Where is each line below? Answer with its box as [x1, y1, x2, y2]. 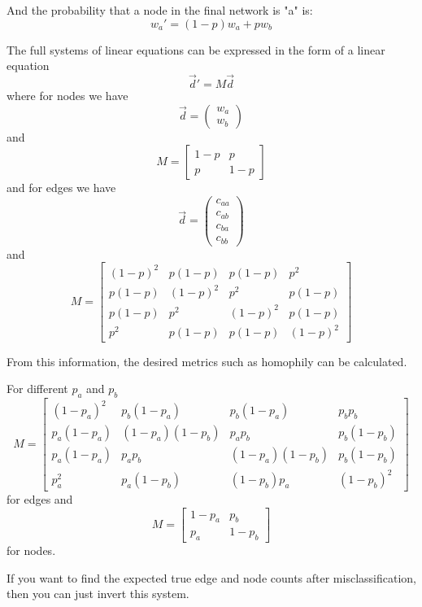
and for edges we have [7, 179, 116, 196]
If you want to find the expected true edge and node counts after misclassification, [7, 569, 416, 586]
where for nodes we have [7, 87, 128, 103]
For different [7, 380, 68, 397]
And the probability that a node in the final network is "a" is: [7, 2, 313, 18]
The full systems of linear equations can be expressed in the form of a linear [7, 41, 385, 58]
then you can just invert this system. [7, 585, 189, 602]
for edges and [7, 491, 73, 508]
